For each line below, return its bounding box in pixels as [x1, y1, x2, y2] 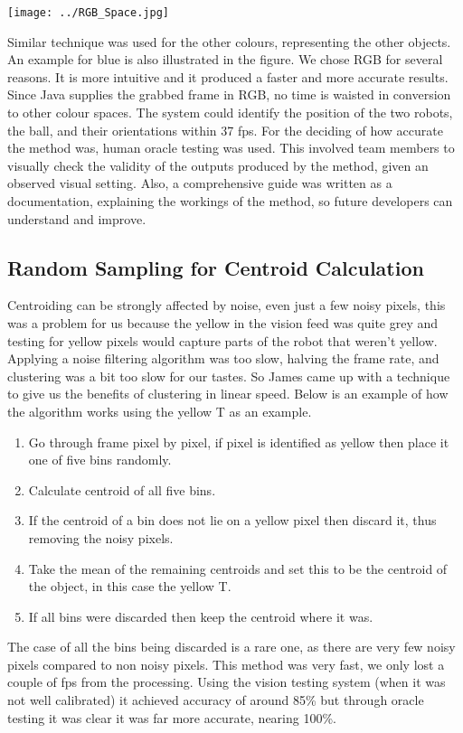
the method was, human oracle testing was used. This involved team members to [7, 138, 455, 157]
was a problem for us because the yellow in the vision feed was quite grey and [7, 313, 439, 332]
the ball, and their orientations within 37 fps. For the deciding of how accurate [7, 120, 443, 139]
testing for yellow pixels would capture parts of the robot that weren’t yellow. [7, 331, 438, 350]
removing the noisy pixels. [28, 528, 174, 547]
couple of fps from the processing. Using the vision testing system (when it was [7, 672, 446, 691]
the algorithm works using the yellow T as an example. [7, 401, 312, 420]
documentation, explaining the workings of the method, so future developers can [7, 192, 453, 210]
